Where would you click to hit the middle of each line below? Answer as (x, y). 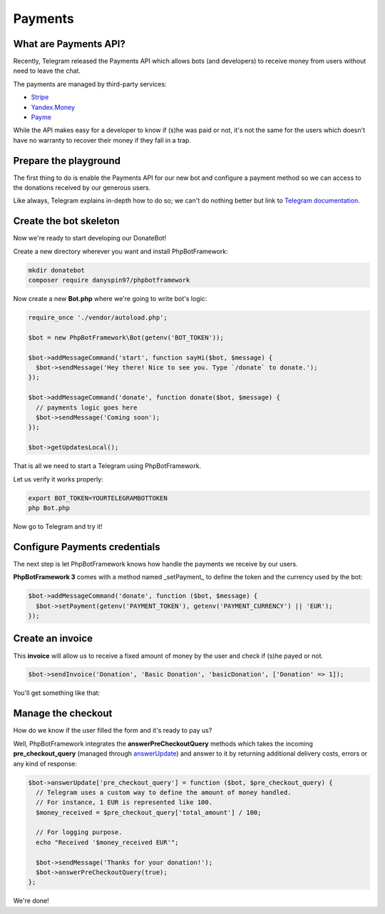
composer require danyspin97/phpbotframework (109, 280)
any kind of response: (45, 763)
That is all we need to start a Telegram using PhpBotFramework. (107, 466)
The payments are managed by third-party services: (90, 84)
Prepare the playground (67, 161)
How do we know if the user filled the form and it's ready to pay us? (113, 731)
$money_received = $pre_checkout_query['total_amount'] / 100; (149, 812)
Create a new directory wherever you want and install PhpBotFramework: (120, 251)
